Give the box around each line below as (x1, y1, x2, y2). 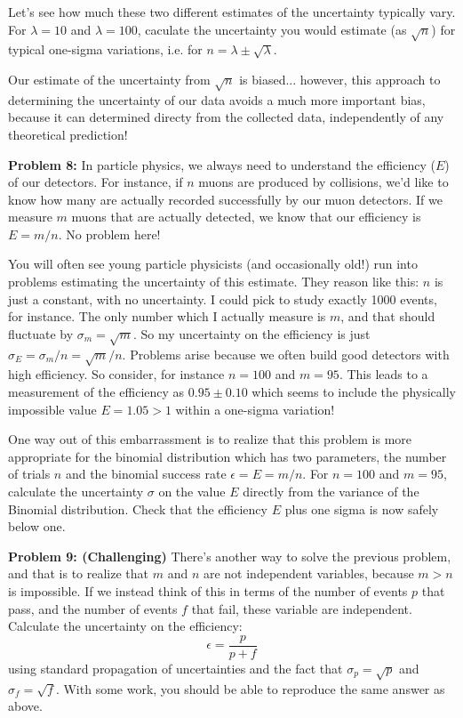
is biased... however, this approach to (239, 69, 441, 88)
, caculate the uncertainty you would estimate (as (137, 20, 407, 38)
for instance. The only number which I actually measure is (8, 307, 326, 326)
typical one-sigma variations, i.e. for (8, 40, 203, 59)
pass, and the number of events (8, 599, 178, 617)
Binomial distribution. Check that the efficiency (8, 499, 267, 518)
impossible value (8, 399, 97, 418)
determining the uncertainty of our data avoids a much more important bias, (8, 90, 426, 109)
